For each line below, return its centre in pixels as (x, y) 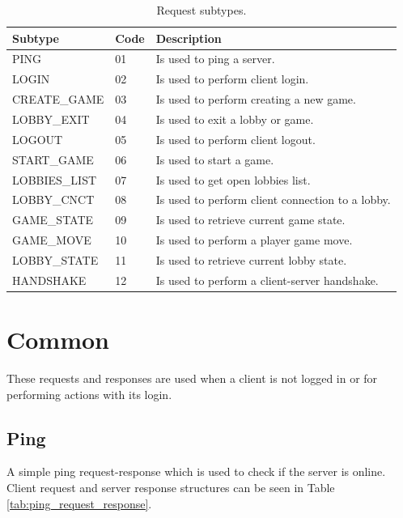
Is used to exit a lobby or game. (235, 119)
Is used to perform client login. (232, 79)
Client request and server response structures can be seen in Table (171, 487)
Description (189, 38)
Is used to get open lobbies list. (233, 179)
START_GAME (53, 159)
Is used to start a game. (215, 159)
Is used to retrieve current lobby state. (251, 259)
